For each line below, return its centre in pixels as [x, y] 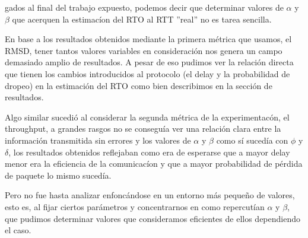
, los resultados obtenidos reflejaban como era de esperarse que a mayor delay [149, 152]
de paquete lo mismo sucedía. [58, 175]
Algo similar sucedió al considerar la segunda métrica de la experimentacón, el [147, 117]
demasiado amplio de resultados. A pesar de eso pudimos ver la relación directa [149, 62]
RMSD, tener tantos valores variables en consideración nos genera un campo [144, 50]
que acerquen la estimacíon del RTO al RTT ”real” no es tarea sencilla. [142, 19]
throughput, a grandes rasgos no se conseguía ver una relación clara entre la [143, 128]
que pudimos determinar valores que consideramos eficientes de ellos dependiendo [153, 218]
